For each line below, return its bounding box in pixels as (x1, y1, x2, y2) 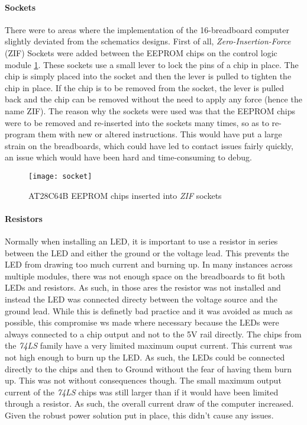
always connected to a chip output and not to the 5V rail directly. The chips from (5, 327, 302, 340)
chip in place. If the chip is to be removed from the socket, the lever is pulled (5, 81, 285, 94)
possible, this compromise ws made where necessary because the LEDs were (5, 316, 279, 329)
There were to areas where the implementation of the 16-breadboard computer (5, 23, 289, 36)
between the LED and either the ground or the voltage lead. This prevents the (5, 246, 289, 259)
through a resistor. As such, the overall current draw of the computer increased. (5, 397, 294, 410)
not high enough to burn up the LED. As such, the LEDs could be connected (5, 350, 285, 363)
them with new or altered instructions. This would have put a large (38, 128, 282, 140)
